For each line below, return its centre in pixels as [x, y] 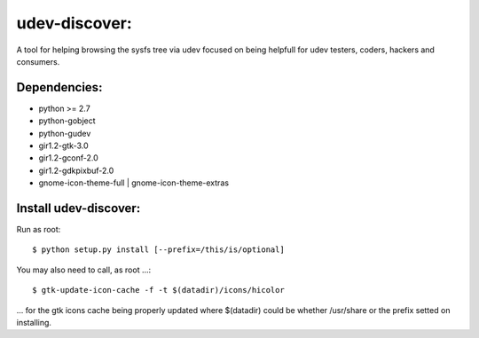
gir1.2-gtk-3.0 [63, 145]
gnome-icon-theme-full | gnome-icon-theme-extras [134, 183]
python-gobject [67, 121]
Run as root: [39, 230]
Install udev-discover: [79, 208]
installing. [34, 323]
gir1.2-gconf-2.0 [69, 158]
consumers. [38, 61]
